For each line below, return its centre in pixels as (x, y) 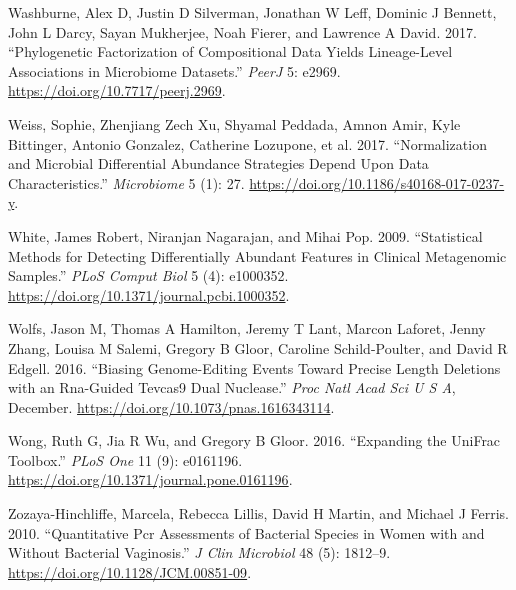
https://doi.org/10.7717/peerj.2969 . (117, 90)
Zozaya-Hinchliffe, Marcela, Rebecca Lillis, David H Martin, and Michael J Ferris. (259, 513)
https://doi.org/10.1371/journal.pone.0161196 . (150, 479)
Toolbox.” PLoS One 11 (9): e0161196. (125, 459)
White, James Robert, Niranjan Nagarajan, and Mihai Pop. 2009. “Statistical (245, 235)
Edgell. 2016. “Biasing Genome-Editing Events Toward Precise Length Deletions (254, 367)
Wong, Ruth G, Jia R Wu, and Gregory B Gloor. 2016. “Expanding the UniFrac (254, 440)
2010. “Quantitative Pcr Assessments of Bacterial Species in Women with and (246, 532)
